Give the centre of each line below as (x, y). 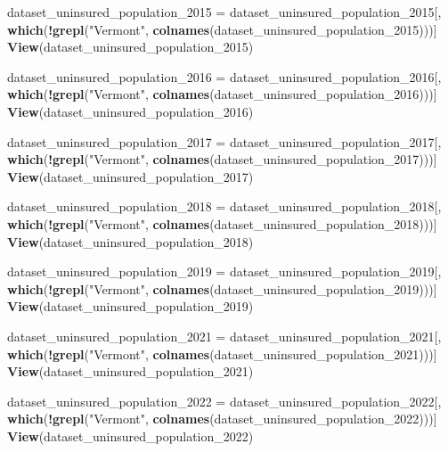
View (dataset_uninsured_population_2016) (130, 111)
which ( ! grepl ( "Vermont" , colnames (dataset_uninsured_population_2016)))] (222, 94)
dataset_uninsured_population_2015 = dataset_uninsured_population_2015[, (224, 12)
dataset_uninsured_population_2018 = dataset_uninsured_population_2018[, (224, 206)
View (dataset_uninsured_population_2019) (130, 306)
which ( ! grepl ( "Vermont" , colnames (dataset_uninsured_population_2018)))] (222, 223)
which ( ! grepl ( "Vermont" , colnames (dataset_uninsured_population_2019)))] (222, 288)
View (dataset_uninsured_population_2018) (130, 241)
